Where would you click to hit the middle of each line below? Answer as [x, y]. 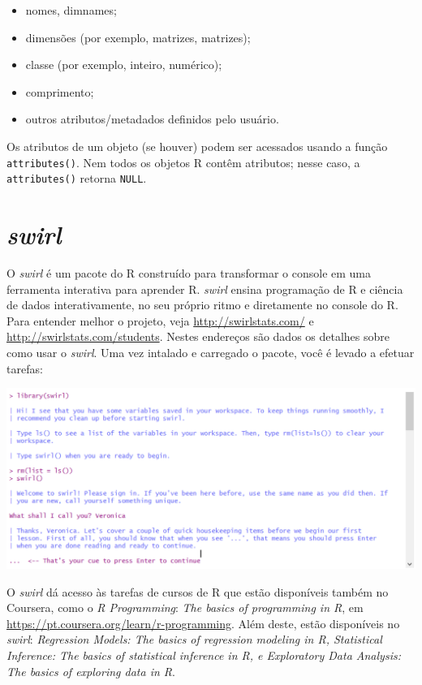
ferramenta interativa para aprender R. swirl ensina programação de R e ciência [205, 289]
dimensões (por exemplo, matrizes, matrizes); [138, 37]
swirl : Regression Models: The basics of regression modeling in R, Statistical [194, 639]
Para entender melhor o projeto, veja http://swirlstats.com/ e [160, 320]
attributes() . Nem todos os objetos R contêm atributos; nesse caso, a [183, 162]
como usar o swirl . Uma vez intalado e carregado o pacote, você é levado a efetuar [211, 352]
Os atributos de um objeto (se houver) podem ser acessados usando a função [197, 146]
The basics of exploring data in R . [91, 671]
